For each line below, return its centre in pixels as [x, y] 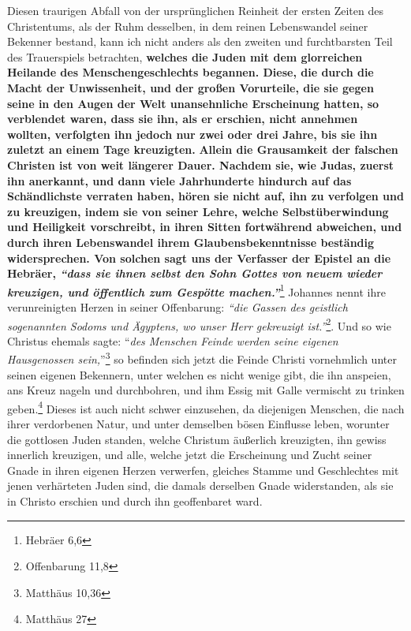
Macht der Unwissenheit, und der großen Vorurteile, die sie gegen [191, 87]
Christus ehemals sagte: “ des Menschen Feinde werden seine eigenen [173, 340]
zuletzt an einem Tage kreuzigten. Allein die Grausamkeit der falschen [203, 149]
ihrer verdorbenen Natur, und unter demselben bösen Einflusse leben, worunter [198, 424]
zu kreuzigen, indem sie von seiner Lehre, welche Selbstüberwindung [198, 211]
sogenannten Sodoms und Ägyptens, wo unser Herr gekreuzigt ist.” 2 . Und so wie [199, 324]
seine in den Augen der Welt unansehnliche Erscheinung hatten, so [193, 103]
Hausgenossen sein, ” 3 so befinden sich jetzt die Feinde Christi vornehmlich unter [202, 358]
